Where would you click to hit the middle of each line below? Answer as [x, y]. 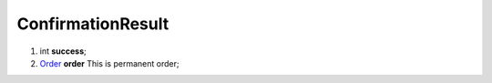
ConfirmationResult [93, 24]
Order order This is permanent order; [109, 63]
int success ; [63, 51]
